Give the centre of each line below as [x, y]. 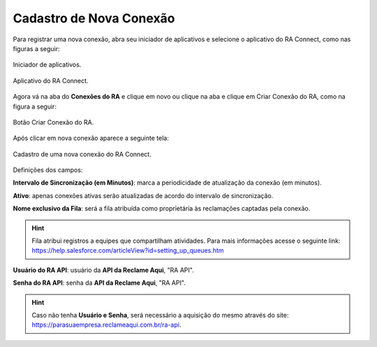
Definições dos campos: [48, 170]
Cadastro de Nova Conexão [94, 18]
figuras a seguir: [36, 48]
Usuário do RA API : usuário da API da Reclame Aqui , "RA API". [104, 270]
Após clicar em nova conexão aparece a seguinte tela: [91, 138]
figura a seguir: [35, 106]
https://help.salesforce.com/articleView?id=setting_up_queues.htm [128, 250]
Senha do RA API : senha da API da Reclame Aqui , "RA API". [99, 283]
